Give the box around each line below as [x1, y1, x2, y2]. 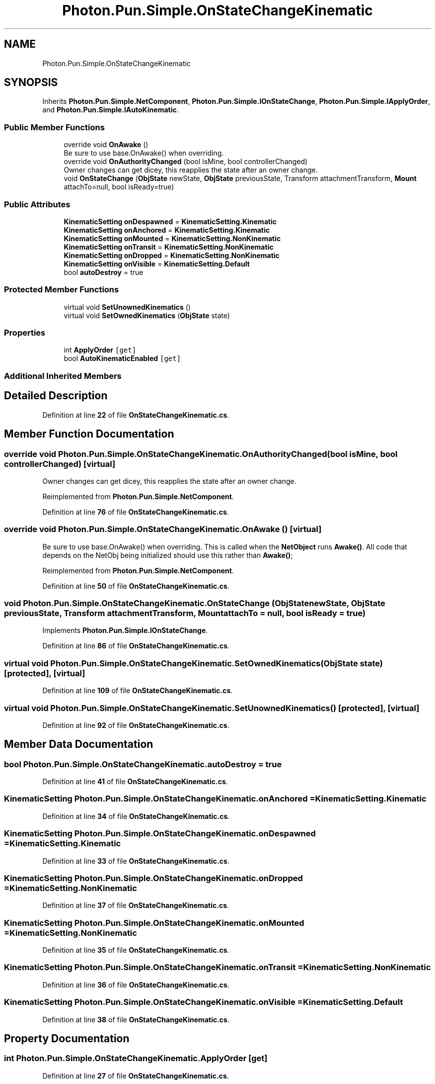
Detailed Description [4, 389, 108, 402]
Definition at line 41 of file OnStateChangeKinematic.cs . [42, 777, 228, 786]
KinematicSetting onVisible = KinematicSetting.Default [64, 259, 250, 268]
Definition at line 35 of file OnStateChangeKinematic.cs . [42, 946, 229, 955]
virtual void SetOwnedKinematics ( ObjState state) [64, 311, 230, 320]
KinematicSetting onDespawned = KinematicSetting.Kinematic [64, 217, 277, 226]
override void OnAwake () [64, 140, 148, 149]
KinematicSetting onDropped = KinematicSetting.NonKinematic [64, 251, 280, 260]
